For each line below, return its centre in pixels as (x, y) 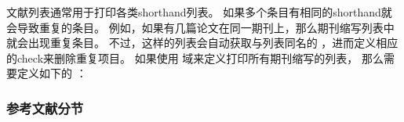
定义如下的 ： (52, 73)
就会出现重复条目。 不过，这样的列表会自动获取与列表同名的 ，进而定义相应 (202, 43)
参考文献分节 (45, 108)
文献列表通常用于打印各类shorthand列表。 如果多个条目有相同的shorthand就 (199, 12)
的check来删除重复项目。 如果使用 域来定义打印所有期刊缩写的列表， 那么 (195, 57)
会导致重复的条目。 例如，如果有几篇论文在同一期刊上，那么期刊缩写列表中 (200, 27)
